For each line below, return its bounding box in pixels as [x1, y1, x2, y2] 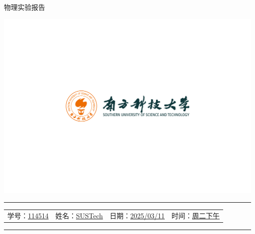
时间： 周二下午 [171, 210, 220, 220]
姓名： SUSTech [55, 210, 103, 220]
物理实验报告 [4, 2, 45, 12]
